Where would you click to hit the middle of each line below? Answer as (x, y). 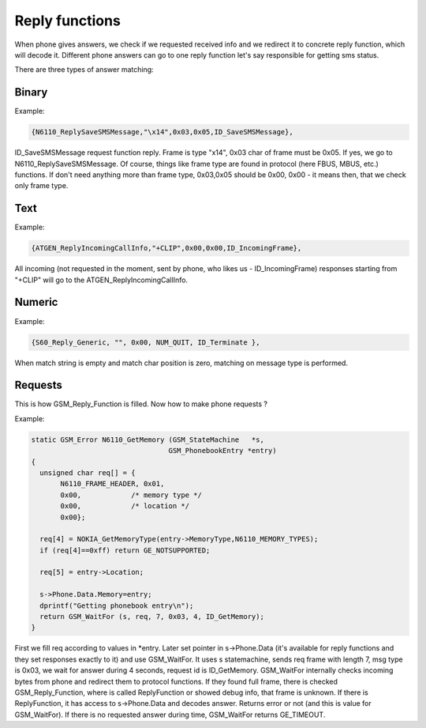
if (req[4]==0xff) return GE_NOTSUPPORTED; (125, 550)
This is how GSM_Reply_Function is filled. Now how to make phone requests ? (141, 404)
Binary (31, 92)
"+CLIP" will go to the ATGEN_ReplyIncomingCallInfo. (101, 280)
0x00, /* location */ (125, 506)
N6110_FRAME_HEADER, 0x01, (112, 484)
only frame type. (41, 186)
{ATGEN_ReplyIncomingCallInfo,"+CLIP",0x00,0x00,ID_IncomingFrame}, (166, 248)
